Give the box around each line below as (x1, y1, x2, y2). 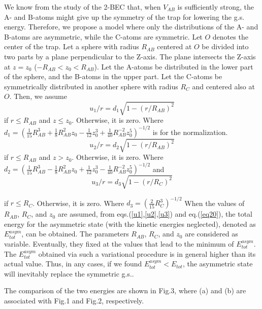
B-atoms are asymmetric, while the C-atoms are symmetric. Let (4, 31, 203, 42)
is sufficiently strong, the (177, 2, 254, 12)
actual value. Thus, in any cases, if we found (4, 258, 142, 269)
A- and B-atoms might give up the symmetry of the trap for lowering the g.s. (4, 11, 245, 22)
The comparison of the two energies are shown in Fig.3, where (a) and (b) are (4, 285, 246, 296)
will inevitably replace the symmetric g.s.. (4, 268, 134, 279)
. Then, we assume (9, 91, 67, 101)
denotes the (212, 31, 248, 42)
